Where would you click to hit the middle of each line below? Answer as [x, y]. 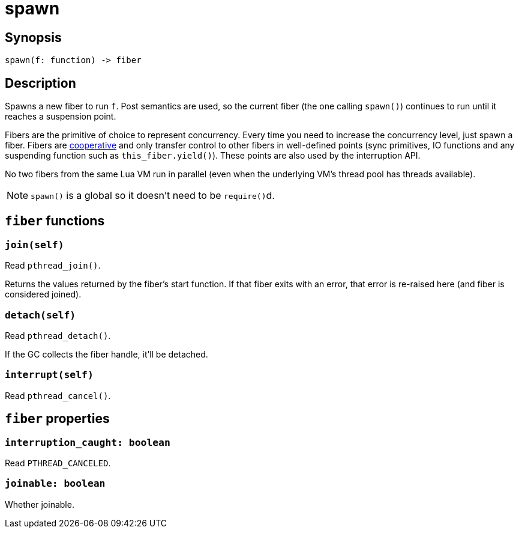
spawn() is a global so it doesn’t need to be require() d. [153, 196]
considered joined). [43, 294]
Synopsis [33, 37]
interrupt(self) [49, 375]
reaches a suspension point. [61, 117]
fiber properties [57, 419]
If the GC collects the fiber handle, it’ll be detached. [106, 354]
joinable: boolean [55, 484]
